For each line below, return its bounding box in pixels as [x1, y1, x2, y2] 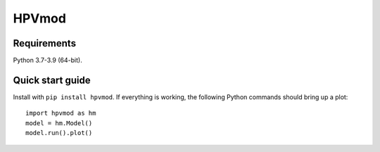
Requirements [13, 37, 77, 49]
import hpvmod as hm [25, 109, 96, 118]
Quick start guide [13, 74, 91, 86]
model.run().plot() [25, 129, 93, 137]
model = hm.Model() [25, 119, 93, 127]
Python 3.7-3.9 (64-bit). [13, 56, 82, 65]
